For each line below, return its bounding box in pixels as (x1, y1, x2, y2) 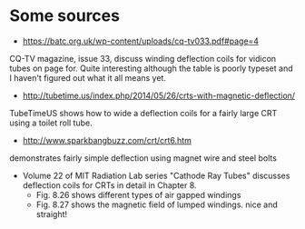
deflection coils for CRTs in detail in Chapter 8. (22, 179, 197, 191)
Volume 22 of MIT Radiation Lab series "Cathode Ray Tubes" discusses (22, 170, 290, 181)
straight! (35, 208, 68, 219)
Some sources (9, 5, 121, 26)
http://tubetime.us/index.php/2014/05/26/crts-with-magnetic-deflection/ (22, 90, 296, 101)
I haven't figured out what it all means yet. (9, 72, 166, 83)
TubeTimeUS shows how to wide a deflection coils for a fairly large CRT (9, 107, 278, 118)
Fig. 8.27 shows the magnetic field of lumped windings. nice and (35, 199, 279, 210)
